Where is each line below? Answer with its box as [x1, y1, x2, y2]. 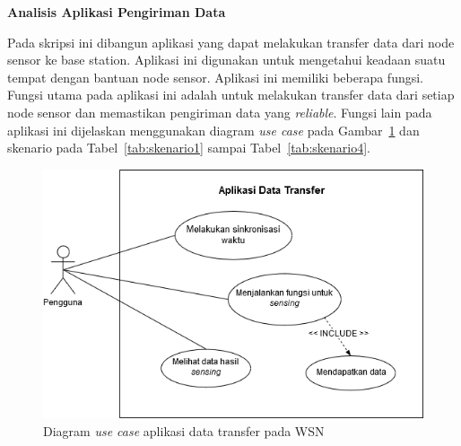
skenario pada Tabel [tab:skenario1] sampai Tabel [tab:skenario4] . [7, 138, 370, 157]
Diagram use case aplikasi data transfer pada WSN [43, 421, 325, 440]
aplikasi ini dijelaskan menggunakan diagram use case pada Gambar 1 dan [7, 120, 420, 139]
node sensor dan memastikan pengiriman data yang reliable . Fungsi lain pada [7, 102, 432, 121]
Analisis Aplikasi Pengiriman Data [7, 3, 226, 21]
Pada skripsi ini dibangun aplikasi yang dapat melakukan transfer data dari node [7, 32, 455, 51]
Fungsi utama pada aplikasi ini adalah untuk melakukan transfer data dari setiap [7, 85, 455, 104]
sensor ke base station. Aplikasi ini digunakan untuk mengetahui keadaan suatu [7, 50, 446, 69]
